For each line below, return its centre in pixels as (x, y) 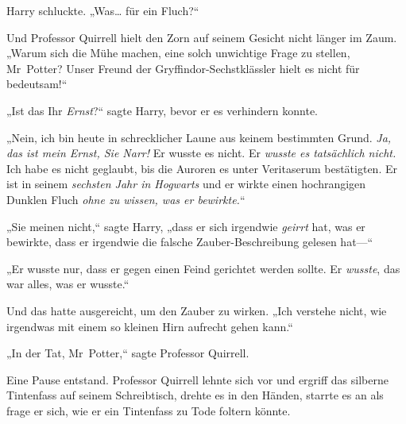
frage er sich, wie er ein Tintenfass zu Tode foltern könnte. (149, 410)
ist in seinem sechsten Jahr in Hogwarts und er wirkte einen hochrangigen (186, 184)
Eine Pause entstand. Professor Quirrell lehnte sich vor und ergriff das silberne (197, 379)
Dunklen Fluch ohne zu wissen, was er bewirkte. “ (126, 199)
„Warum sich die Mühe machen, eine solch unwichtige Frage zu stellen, (178, 53)
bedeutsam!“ (37, 84)
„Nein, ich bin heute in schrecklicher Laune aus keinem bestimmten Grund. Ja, (199, 137)
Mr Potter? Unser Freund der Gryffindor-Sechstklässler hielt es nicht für (183, 68)
